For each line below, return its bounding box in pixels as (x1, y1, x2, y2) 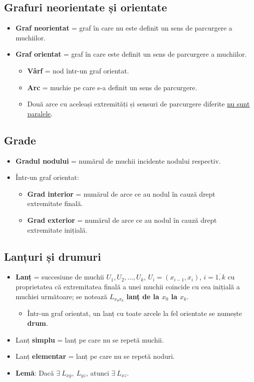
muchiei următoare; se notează (15, 291, 107, 301)
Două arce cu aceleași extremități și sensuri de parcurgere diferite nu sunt (27, 99, 250, 109)
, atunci (86, 367, 109, 378)
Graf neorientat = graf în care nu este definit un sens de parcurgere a (15, 23, 232, 33)
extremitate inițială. (27, 224, 88, 235)
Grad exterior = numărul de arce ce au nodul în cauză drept (27, 214, 217, 225)
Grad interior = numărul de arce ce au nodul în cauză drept (27, 188, 216, 199)
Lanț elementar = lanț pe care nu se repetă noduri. (15, 351, 175, 361)
